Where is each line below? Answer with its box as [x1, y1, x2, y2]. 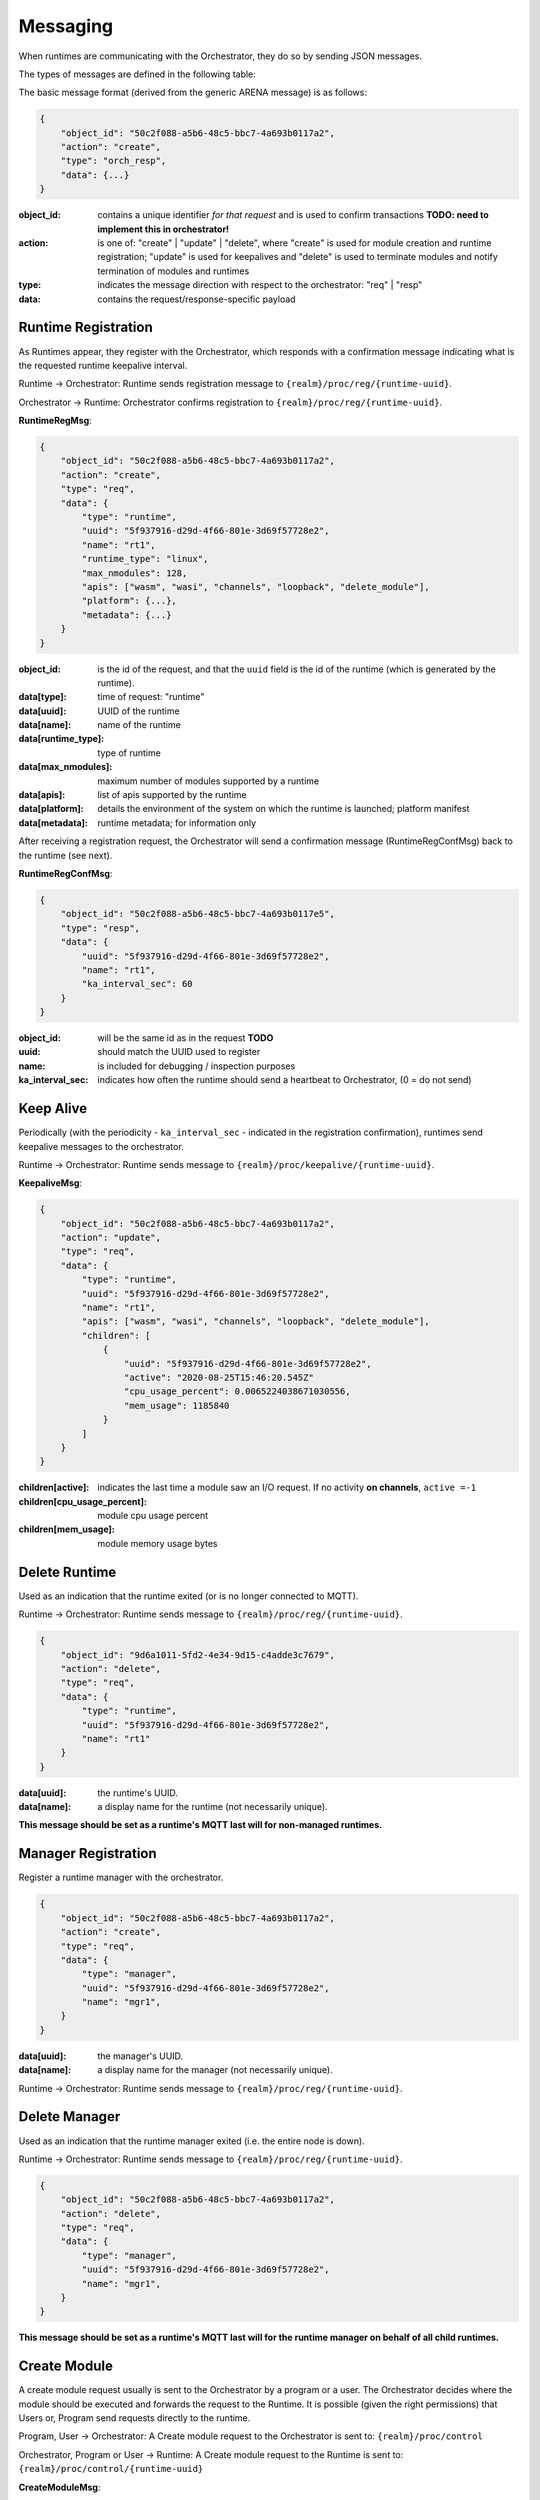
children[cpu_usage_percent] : [18, 1495, 147, 1507]
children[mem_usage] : [18, 1523, 115, 1535]
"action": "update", [60, 1232, 162, 1244]
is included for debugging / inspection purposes [97, 1060, 296, 1072]
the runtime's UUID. [97, 1786, 179, 1799]
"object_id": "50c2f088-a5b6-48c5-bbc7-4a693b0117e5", [60, 908, 335, 920]
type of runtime [97, 746, 162, 759]
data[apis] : [18, 789, 66, 801]
